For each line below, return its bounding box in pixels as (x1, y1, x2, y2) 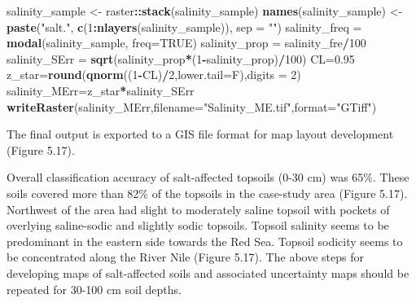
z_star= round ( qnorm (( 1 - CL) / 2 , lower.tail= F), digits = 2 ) (7, 66, 301, 83)
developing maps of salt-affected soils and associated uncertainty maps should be (7, 264, 409, 281)
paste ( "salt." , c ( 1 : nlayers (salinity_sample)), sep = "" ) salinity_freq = (7, 18, 362, 35)
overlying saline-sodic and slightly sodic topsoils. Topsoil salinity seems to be (7, 217, 389, 234)
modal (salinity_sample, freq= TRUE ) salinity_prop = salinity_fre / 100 (7, 34, 366, 51)
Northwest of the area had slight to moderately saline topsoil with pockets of (7, 200, 390, 217)
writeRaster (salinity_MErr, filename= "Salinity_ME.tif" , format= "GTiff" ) (7, 98, 377, 115)
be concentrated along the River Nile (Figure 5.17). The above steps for (7, 248, 364, 266)
